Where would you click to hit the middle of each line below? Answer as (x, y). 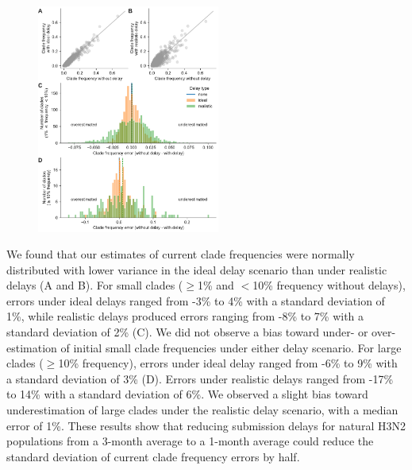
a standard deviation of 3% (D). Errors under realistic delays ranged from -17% (200, 378)
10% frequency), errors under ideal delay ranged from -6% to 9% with (228, 363)
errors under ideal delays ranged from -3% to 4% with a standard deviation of (196, 300)
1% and (216, 285)
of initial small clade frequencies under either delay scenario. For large (231, 347)
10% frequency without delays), (329, 285)
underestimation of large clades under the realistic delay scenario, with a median (202, 410)
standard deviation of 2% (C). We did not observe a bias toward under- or (187, 332)
